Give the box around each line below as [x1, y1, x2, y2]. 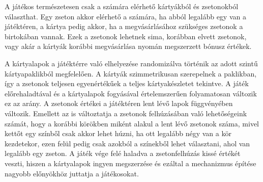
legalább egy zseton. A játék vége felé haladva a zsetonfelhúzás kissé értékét [5, 148, 241, 159]
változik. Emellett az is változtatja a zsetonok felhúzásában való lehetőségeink [5, 108, 247, 118]
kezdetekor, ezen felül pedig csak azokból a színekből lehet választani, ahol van [5, 138, 250, 148]
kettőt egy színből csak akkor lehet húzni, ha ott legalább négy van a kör [5, 128, 231, 139]
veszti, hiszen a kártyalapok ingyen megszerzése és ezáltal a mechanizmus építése [5, 158, 256, 168]
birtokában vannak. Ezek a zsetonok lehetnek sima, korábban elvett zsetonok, [5, 31, 247, 41]
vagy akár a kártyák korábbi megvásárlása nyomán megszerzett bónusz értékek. [5, 41, 252, 51]
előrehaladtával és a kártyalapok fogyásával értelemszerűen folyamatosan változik [5, 88, 257, 98]
